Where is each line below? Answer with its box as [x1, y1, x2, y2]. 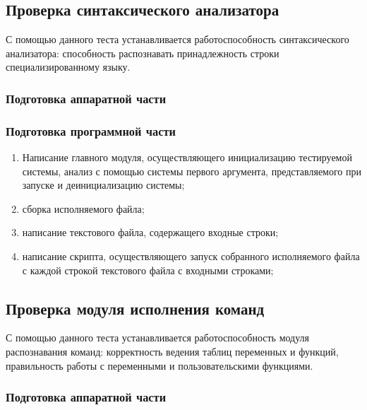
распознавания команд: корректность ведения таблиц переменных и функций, [6, 344, 339, 358]
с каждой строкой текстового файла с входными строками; [22, 262, 274, 277]
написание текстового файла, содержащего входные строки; [22, 225, 279, 240]
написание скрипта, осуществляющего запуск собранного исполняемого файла [22, 249, 360, 264]
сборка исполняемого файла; [22, 201, 145, 216]
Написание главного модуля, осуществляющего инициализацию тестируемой [22, 150, 352, 165]
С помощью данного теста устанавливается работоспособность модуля [6, 330, 310, 345]
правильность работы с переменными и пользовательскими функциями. [6, 358, 313, 373]
